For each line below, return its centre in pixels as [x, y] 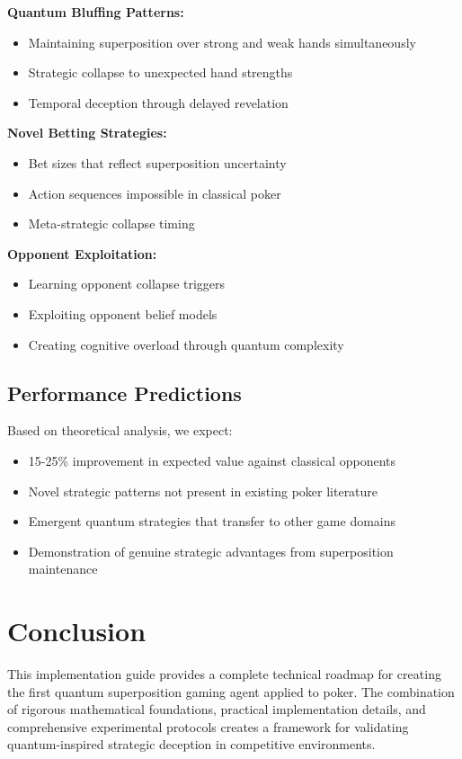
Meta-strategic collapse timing [111, 223]
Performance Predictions [124, 393]
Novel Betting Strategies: [87, 133]
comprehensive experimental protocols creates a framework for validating [208, 726]
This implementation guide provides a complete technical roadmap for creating [224, 674]
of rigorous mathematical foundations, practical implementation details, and [217, 709]
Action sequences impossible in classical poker [155, 193]
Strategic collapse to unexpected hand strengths [160, 72]
